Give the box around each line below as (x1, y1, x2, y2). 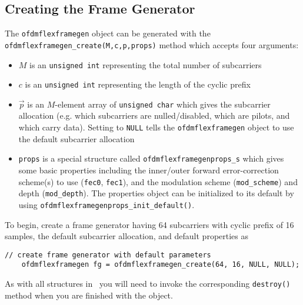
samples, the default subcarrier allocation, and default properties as (5, 230, 249, 242)
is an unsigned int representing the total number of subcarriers (29, 58, 262, 71)
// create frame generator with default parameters (5, 250, 211, 259)
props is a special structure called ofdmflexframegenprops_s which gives (18, 152, 284, 165)
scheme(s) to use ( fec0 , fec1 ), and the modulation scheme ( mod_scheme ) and (18, 175, 298, 187)
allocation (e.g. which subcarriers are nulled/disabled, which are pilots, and (18, 109, 290, 122)
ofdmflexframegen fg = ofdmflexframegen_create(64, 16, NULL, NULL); (21, 260, 300, 269)
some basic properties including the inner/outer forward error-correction (18, 163, 279, 176)
